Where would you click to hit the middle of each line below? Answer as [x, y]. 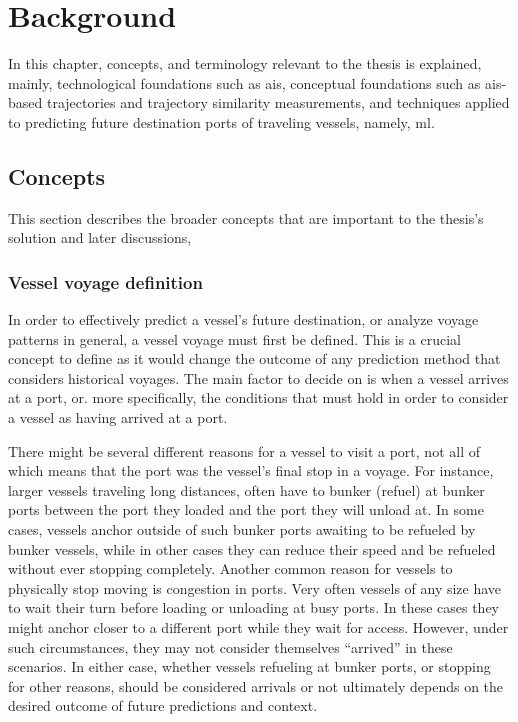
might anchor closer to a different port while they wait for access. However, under [258, 627]
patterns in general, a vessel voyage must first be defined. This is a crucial [234, 338]
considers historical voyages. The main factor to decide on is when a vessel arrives [258, 377]
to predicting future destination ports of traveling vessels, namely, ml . [221, 121]
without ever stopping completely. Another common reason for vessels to [230, 568]
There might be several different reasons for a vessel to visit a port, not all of [244, 450]
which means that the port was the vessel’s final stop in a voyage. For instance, [251, 470]
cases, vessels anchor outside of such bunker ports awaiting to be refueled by [242, 529]
